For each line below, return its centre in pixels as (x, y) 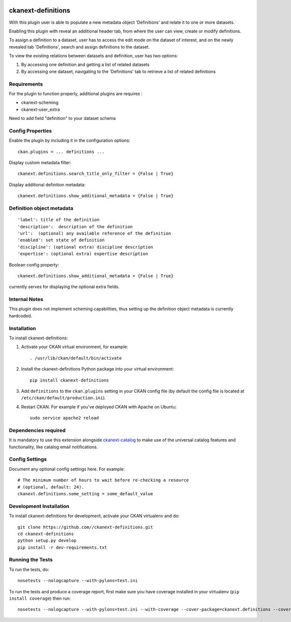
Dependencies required (37, 430)
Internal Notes (26, 300)
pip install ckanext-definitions (69, 380)
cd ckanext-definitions (46, 534)
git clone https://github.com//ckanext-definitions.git (85, 527)
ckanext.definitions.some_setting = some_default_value (85, 494)
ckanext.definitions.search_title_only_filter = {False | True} (96, 174)
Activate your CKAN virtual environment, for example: (75, 347)
